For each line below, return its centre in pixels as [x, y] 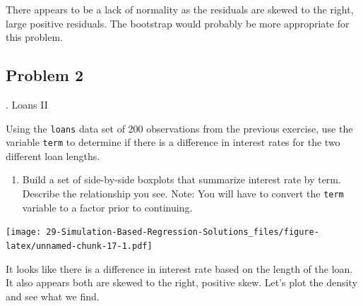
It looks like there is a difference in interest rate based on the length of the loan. [179, 268]
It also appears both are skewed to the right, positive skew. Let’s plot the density [181, 282]
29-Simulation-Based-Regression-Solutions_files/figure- [183, 232]
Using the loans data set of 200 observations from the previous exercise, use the [179, 128]
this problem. [35, 37]
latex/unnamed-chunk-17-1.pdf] [79, 246]
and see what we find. [53, 296]
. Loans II [27, 104]
